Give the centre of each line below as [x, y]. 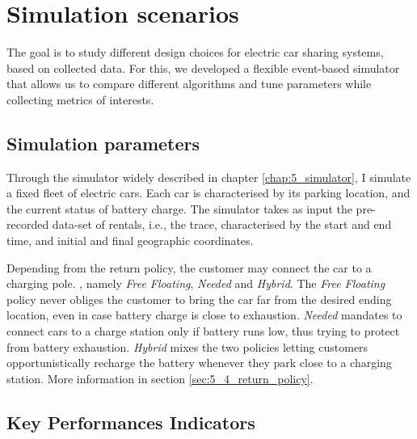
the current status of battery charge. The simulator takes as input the [179, 208]
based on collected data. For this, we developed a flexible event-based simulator [203, 68]
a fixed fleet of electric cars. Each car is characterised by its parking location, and [208, 193]
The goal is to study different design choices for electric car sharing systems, [195, 52]
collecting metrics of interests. [80, 99]
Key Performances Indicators [131, 422]
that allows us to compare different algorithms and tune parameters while [189, 84]
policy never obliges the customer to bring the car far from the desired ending [199, 299]
